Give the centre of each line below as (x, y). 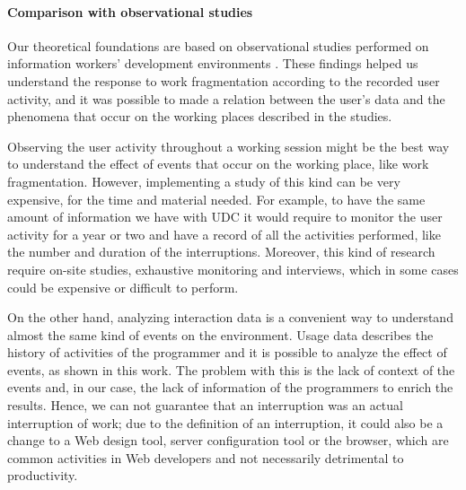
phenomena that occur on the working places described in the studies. (200, 116)
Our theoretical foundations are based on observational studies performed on (218, 45)
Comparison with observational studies (130, 11)
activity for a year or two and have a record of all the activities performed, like (224, 234)
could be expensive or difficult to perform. (123, 287)
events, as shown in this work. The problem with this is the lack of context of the (231, 369)
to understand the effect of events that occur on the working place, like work (218, 164)
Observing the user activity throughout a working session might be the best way (229, 146)
